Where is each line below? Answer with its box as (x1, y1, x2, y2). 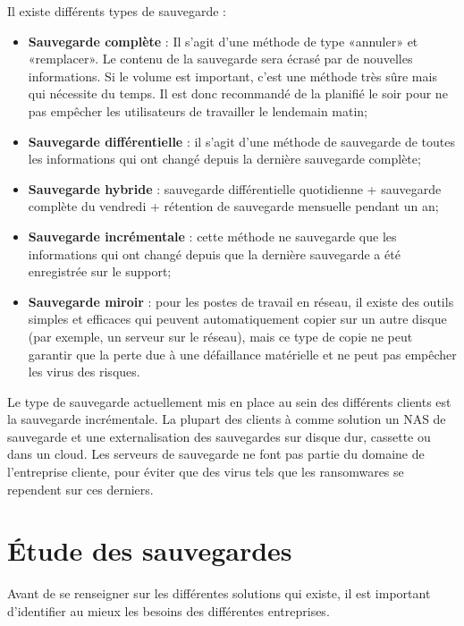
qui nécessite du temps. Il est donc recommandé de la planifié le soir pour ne (28, 84, 448, 103)
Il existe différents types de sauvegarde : (7, 2, 226, 20)
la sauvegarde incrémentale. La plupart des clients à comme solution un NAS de (7, 410, 446, 428)
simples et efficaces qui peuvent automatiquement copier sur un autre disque (28, 309, 447, 328)
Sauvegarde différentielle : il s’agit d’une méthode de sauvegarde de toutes (28, 131, 456, 150)
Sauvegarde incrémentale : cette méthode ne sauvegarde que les (28, 226, 397, 245)
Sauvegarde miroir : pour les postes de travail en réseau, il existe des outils (28, 292, 454, 310)
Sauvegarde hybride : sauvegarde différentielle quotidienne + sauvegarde (28, 179, 442, 198)
